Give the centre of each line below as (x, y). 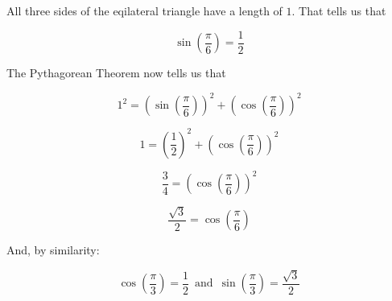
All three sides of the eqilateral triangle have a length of (144, 10)
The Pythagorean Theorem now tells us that (116, 73)
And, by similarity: (53, 250)
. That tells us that (339, 10)
